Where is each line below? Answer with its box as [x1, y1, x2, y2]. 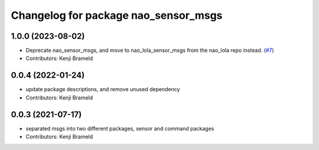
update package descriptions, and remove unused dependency [25, 86, 180, 93]
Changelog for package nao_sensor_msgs [11, 9, 223, 22]
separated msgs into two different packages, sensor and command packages [25, 125, 214, 132]
